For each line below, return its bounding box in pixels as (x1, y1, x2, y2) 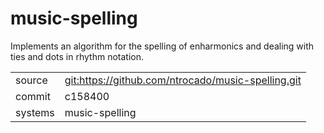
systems (15, 105, 55, 119)
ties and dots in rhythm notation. (10, 50, 144, 62)
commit (15, 89, 51, 103)
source (15, 73, 48, 87)
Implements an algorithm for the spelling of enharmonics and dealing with (10, 40, 315, 52)
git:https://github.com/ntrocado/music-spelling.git (64, 73, 302, 87)
